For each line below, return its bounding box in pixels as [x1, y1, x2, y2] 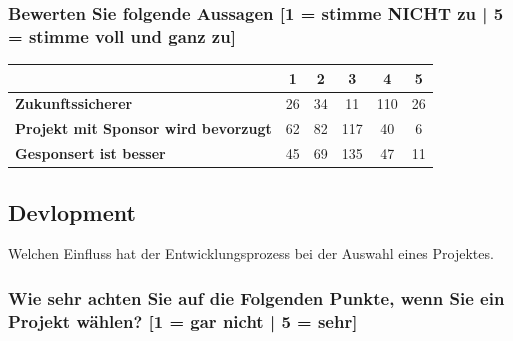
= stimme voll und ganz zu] [8, 23, 236, 48]
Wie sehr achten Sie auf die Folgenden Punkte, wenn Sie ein [8, 285, 505, 310]
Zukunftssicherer [15, 93, 133, 114]
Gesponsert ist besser [15, 143, 166, 164]
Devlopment [8, 196, 136, 227]
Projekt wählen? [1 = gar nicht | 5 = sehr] [8, 308, 358, 333]
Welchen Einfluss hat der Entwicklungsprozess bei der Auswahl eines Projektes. [8, 243, 494, 264]
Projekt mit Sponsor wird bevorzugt [15, 118, 272, 139]
